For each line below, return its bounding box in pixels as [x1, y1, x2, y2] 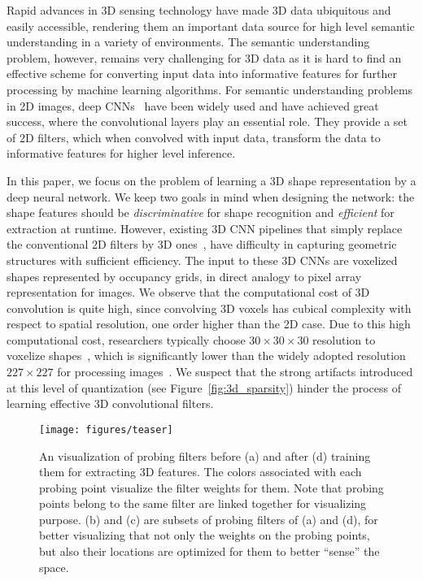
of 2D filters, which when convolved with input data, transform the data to [7, 128, 381, 145]
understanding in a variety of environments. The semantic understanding [7, 33, 370, 50]
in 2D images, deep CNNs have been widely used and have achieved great [7, 97, 379, 114]
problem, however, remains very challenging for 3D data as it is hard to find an [7, 49, 402, 66]
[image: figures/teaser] [39, 423, 173, 436]
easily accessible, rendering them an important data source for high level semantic [7, 17, 415, 34]
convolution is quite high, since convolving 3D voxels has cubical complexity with [7, 299, 412, 316]
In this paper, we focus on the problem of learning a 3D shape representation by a [7, 171, 416, 189]
